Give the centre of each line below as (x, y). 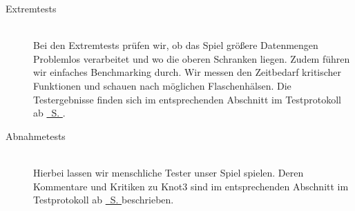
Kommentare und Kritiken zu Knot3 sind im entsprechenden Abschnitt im (191, 186)
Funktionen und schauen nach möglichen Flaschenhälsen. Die (162, 85)
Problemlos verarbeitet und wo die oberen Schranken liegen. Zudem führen (192, 58)
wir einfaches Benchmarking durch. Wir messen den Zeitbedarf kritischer (188, 72)
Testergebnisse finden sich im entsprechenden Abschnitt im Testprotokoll (187, 99)
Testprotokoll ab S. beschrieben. (104, 200)
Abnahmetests (36, 135)
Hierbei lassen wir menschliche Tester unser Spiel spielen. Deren (169, 172)
